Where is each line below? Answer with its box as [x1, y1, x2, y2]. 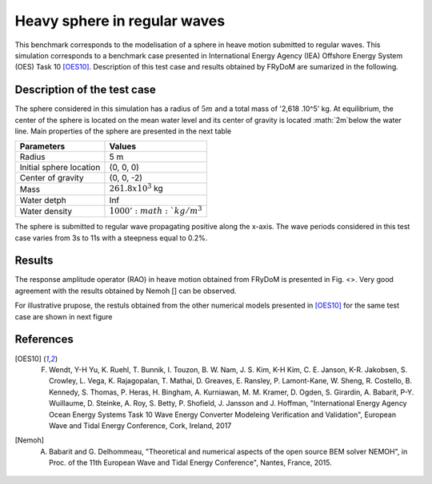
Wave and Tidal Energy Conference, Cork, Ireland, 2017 [49, 420, 232, 430]
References [14, 332, 74, 347]
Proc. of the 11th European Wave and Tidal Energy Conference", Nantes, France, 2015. [49, 458, 332, 467]
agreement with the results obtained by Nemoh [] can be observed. [14, 286, 237, 296]
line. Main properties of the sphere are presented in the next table [14, 126, 232, 136]
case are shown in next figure [14, 311, 113, 321]
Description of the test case [14, 83, 156, 97]
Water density [19, 205, 73, 216]
